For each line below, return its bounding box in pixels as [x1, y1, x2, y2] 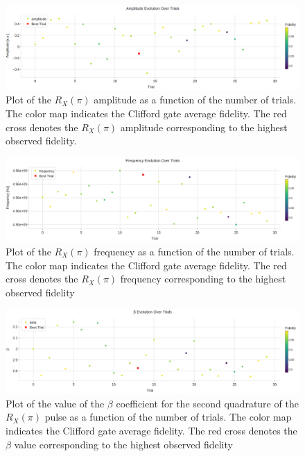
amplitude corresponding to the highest [120, 119, 288, 134]
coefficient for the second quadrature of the [116, 396, 299, 410]
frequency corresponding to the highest [120, 271, 286, 286]
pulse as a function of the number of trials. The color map [44, 409, 292, 424]
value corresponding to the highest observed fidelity [14, 437, 233, 451]
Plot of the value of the [6, 396, 105, 410]
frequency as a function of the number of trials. [94, 244, 295, 259]
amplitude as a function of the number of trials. [94, 92, 297, 107]
